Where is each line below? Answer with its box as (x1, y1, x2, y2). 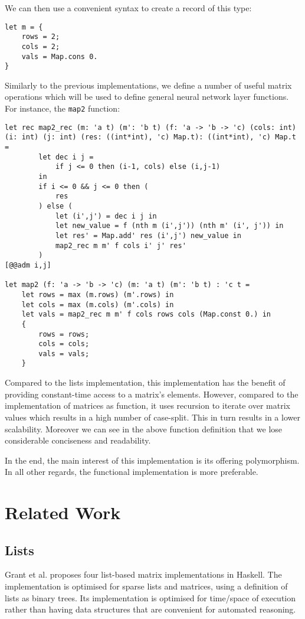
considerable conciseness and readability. (5, 434, 151, 447)
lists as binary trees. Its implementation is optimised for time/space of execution (5, 591, 296, 604)
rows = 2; (21, 32, 60, 41)
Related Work (5, 500, 121, 524)
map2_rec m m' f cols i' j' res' (55, 241, 186, 250)
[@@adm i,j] (5, 260, 51, 269)
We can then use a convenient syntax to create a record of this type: (5, 2, 252, 14)
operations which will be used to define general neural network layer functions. (5, 90, 289, 103)
